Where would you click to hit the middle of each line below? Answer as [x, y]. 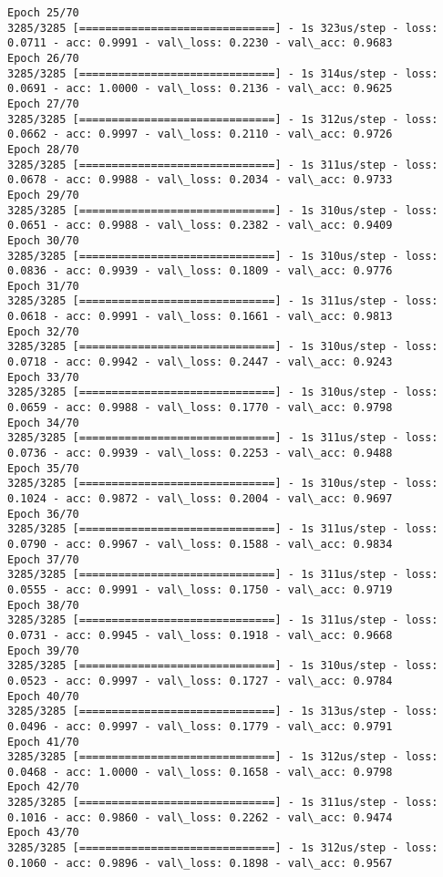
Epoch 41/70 [43, 742]
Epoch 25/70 [43, 13]
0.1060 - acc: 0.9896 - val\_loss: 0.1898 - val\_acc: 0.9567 [200, 863]
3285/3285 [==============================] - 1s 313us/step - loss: [223, 712]
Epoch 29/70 [43, 195]
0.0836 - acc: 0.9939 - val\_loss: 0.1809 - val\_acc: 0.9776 [200, 271]
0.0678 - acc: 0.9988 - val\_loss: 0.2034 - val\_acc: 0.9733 [200, 180]
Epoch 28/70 [43, 149]
